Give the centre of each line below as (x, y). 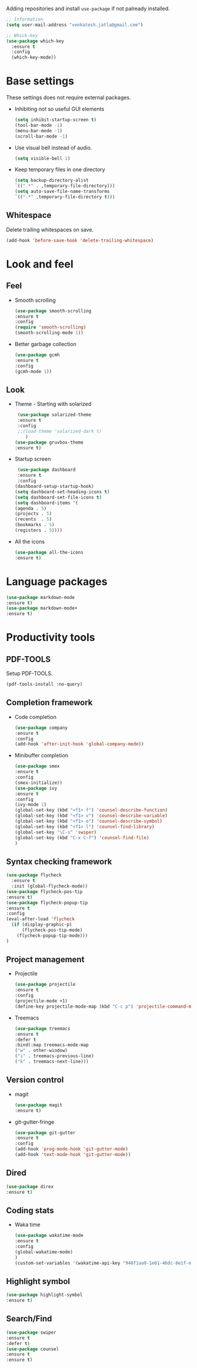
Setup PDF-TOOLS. (29, 673)
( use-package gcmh (37, 355)
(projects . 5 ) (33, 514)
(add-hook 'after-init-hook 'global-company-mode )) (79, 744)
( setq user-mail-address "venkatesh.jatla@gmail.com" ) (75, 25)
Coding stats (30, 1210)
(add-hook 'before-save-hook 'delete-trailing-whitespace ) (80, 240)
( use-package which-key (35, 41)
